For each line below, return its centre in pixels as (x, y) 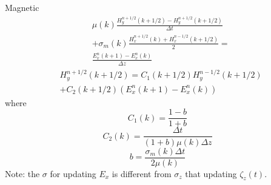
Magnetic (22, 7)
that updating (211, 173)
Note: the (22, 173)
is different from (142, 173)
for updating (73, 173)
